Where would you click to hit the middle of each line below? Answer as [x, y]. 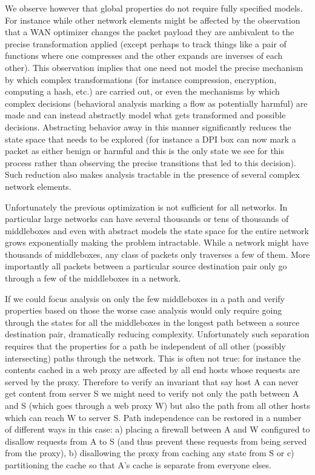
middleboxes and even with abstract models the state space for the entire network [157, 230]
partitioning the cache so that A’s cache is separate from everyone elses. [138, 464]
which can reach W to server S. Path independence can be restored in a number [153, 417]
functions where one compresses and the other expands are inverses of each [144, 56]
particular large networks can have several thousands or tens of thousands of [147, 219]
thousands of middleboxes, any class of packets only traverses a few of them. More [157, 254]
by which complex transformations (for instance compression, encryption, [141, 79]
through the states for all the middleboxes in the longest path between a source [152, 322]
